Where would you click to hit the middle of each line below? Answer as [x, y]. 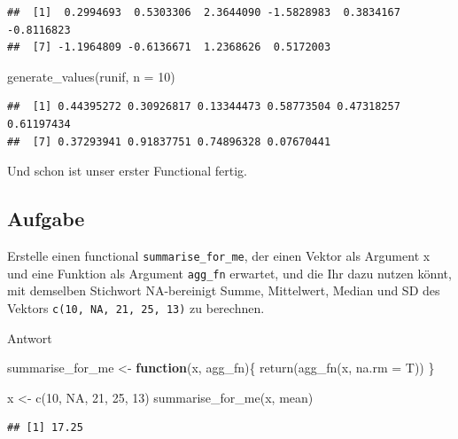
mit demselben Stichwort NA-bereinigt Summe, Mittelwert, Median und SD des [224, 290]
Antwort [30, 337]
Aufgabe [46, 219]
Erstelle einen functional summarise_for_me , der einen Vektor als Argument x [219, 255]
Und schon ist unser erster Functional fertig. [127, 171]
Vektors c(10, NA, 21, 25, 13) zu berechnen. [136, 307]
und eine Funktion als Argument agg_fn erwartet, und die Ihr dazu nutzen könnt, [229, 273]
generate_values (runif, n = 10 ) [91, 76]
